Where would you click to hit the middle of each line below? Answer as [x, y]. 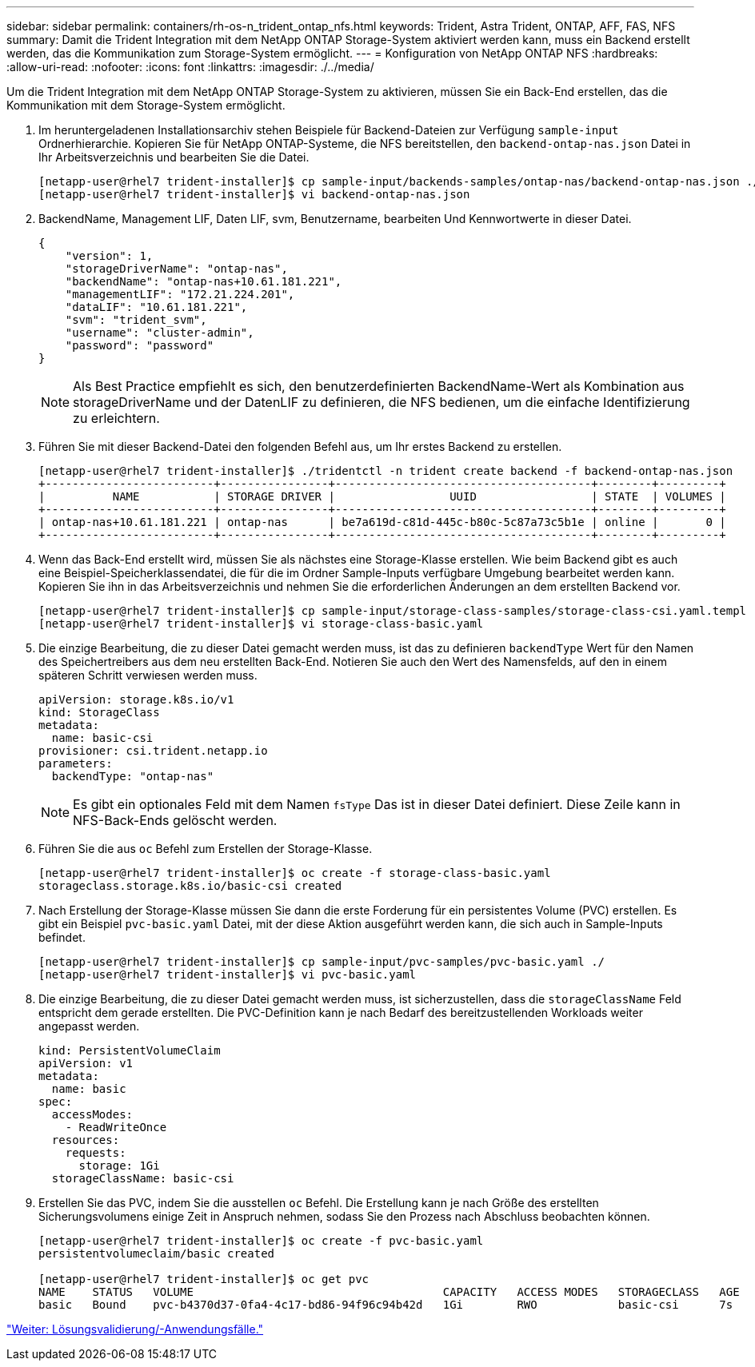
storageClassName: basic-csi [143, 1178]
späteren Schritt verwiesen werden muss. [148, 675]
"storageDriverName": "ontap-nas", [176, 269]
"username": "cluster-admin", [160, 333]
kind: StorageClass [99, 712]
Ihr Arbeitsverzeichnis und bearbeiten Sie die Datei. [174, 157]
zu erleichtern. [116, 418]
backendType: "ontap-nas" [133, 776]
